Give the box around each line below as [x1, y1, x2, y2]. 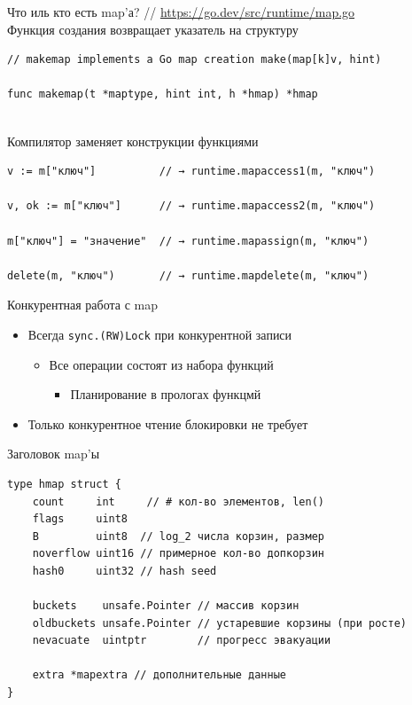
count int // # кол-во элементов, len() [32, 495, 324, 508]
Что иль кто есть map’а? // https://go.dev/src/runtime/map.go [7, 3, 355, 20]
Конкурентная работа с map [7, 295, 159, 314]
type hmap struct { [7, 477, 121, 490]
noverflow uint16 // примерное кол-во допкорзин [32, 547, 324, 560]
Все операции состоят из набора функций [49, 355, 274, 373]
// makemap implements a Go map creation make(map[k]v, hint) [7, 53, 382, 67]
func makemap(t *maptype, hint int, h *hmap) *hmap [7, 88, 318, 101]
